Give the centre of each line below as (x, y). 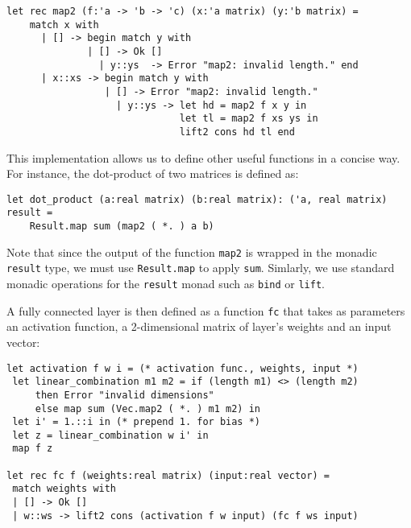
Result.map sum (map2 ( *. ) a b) (122, 227)
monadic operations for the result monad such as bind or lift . (166, 284)
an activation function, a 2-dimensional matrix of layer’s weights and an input (199, 326)
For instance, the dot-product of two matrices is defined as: (153, 173)
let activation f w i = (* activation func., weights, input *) (183, 368)
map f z (33, 449)
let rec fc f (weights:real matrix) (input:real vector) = (168, 475)
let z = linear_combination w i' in (110, 435)
